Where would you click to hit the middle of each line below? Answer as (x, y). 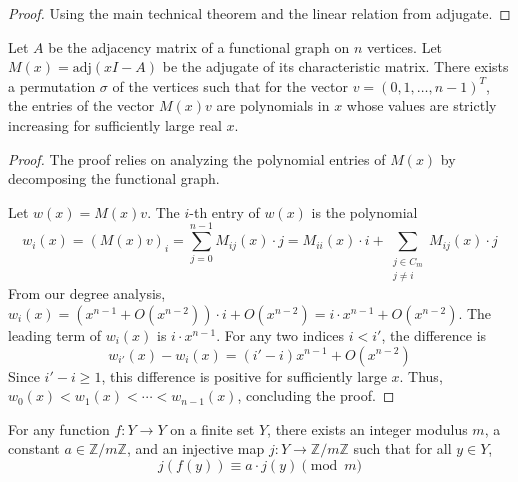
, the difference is (434, 334)
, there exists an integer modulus (367, 428)
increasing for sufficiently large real (115, 124)
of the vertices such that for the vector (230, 85)
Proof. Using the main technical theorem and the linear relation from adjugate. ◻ (259, 13)
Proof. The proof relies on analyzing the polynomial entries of (197, 158)
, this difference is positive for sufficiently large (244, 375)
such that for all (402, 448)
